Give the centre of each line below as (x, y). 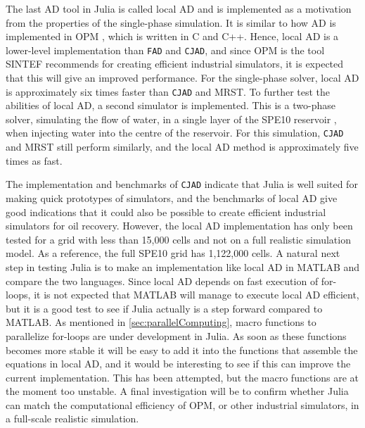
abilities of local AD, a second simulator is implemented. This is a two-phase (171, 105)
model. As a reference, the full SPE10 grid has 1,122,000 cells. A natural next (173, 253)
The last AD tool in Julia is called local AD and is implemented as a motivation (179, 8)
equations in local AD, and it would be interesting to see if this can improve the (178, 364)
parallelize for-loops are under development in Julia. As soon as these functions (176, 335)
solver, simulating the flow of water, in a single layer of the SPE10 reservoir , (171, 119)
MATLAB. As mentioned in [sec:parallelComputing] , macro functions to (161, 322)
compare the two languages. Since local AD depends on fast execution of (162, 281)
